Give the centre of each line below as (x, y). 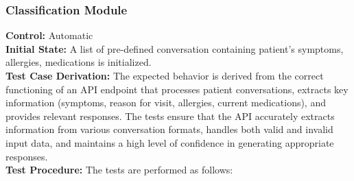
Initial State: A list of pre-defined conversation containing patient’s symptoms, (175, 48)
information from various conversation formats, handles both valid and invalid (169, 129)
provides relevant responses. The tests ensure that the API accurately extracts (170, 116)
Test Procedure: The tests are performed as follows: (119, 170)
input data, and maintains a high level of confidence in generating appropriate (170, 142)
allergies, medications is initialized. (79, 62)
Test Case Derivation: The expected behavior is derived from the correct (165, 75)
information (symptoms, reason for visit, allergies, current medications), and (166, 102)
